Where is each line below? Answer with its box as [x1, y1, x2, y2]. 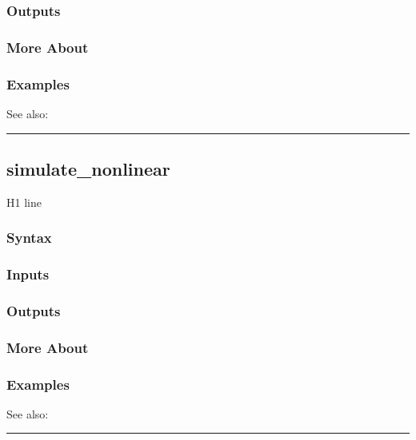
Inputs [6, 264, 50, 284]
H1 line [6, 193, 42, 210]
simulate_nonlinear [6, 156, 170, 180]
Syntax [6, 228, 52, 248]
